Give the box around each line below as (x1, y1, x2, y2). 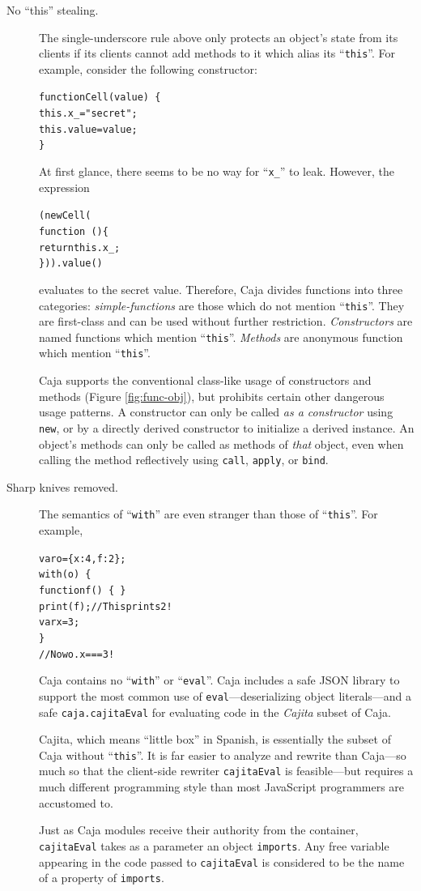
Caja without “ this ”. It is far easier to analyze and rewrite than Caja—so (39, 746, 406, 763)
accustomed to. (39, 794, 113, 811)
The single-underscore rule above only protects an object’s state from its (39, 28, 398, 45)
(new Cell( (39, 210, 91, 222)
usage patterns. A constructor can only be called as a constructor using (39, 403, 393, 420)
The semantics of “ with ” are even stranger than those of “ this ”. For (39, 505, 378, 522)
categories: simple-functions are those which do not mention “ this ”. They (39, 296, 405, 313)
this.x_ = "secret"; (39, 108, 138, 120)
